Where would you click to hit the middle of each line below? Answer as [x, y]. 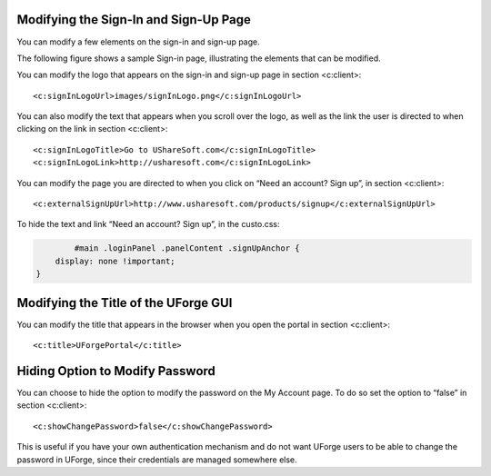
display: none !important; [115, 261]
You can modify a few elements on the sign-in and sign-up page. [139, 42]
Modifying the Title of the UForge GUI [125, 303]
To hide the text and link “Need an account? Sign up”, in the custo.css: [149, 224]
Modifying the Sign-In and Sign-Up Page [134, 20]
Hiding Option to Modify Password [116, 371]
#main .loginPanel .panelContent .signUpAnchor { [187, 248]
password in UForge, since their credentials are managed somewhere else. [157, 460]
